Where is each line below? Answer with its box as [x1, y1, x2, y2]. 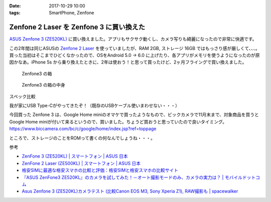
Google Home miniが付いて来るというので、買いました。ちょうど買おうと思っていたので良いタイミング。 [9, 118, 227, 124]
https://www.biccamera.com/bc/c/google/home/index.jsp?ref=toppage [9, 125, 157, 132]
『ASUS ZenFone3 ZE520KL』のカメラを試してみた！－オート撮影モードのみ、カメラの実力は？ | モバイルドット [22, 174, 256, 180]
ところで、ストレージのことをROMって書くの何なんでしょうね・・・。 [9, 135, 156, 141]
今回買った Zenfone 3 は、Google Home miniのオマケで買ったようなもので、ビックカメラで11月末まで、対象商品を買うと [9, 111, 259, 117]
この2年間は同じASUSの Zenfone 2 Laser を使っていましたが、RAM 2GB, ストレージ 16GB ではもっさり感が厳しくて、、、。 [9, 45, 260, 51]
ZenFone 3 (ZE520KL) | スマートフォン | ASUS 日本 [22, 153, 128, 159]
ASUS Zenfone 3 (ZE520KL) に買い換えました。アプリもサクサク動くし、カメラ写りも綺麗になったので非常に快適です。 [9, 36, 257, 42]
